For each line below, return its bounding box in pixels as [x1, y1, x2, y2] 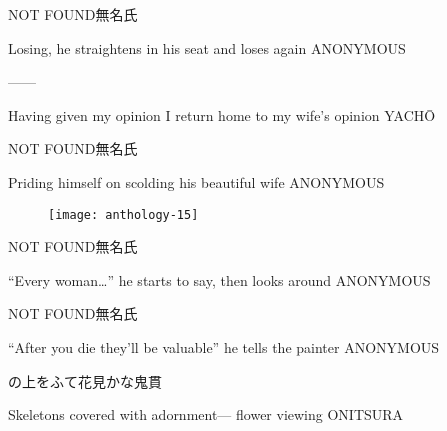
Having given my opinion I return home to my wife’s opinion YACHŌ [8, 104, 436, 125]
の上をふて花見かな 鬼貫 [8, 370, 162, 391]
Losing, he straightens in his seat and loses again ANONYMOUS [8, 37, 406, 58]
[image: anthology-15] [48, 207, 199, 222]
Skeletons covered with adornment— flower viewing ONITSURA [8, 404, 404, 425]
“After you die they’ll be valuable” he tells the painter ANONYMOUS [8, 337, 440, 357]
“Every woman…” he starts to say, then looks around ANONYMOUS [8, 269, 431, 290]
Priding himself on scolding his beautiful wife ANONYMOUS [8, 171, 385, 192]
